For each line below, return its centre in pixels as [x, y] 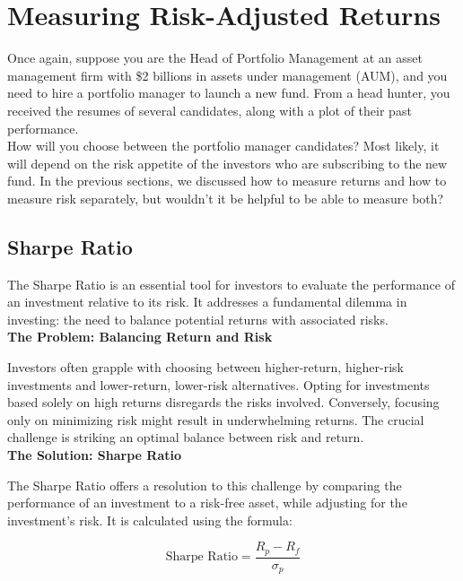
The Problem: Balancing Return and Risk [140, 337]
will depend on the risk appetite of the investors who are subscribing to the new [227, 163]
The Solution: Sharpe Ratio [95, 455]
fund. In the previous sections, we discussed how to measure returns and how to [227, 181]
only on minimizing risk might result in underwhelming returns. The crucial [216, 419]
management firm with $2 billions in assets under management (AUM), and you [227, 75]
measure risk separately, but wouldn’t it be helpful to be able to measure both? [226, 198]
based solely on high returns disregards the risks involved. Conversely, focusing [223, 402]
